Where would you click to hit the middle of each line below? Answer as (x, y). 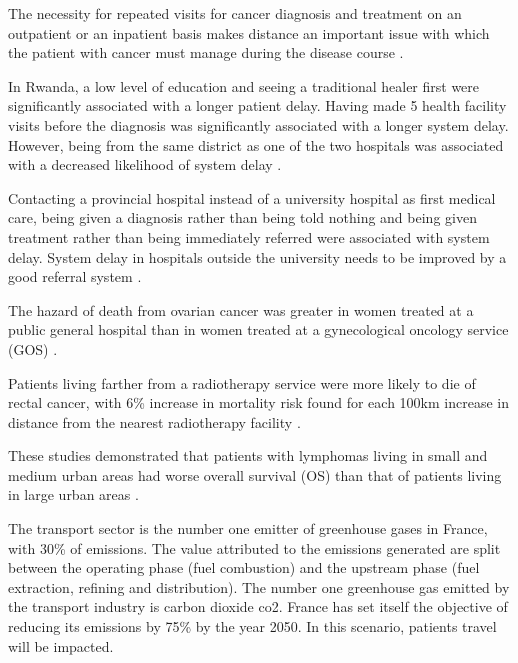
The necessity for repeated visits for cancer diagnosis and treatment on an (235, 13)
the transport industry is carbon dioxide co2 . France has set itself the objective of (258, 606)
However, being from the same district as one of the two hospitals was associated (256, 144)
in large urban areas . (73, 494)
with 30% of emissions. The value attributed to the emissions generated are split (254, 547)
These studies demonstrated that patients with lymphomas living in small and (248, 455)
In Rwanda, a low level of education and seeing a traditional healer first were (244, 85)
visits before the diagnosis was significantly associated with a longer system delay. (258, 124)
